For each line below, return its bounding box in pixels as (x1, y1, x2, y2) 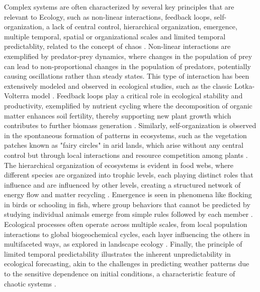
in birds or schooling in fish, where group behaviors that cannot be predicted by (4, 199, 250, 209)
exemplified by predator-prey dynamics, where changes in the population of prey (4, 50, 252, 61)
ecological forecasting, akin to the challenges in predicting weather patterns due (4, 258, 249, 269)
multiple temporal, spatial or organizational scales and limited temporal (4, 31, 226, 41)
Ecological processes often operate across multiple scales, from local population (4, 219, 247, 229)
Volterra (4, 90, 29, 101)
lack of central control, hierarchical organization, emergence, (52, 21, 237, 32)
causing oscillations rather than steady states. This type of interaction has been (4, 71, 249, 81)
